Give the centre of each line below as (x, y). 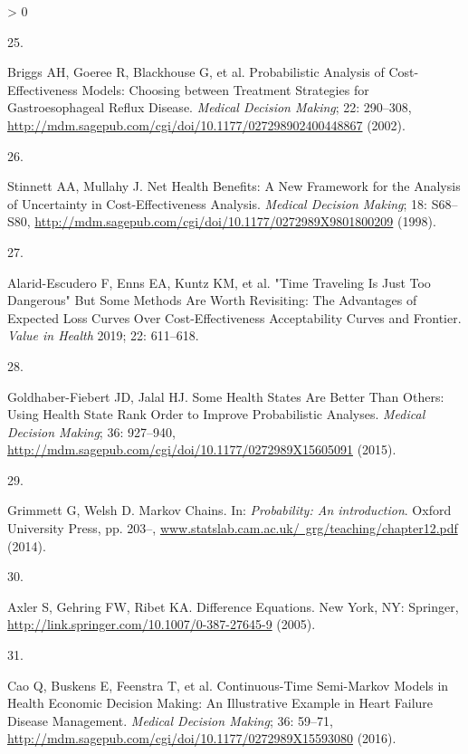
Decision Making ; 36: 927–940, (91, 431)
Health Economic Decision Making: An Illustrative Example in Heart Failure (220, 703)
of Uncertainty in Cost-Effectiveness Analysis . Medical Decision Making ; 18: (218, 203)
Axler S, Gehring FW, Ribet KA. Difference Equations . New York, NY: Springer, (233, 606)
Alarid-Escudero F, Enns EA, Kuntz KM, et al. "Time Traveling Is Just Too (219, 282)
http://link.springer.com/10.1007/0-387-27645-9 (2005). (162, 624)
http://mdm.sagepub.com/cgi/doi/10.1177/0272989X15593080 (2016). (202, 738)
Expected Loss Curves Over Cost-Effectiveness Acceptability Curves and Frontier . (234, 317)
